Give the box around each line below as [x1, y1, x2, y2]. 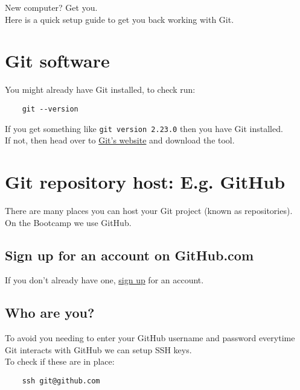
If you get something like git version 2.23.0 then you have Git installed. [5, 122, 283, 134]
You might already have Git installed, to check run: [5, 83, 196, 96]
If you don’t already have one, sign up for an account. [5, 274, 204, 286]
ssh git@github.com [22, 376, 100, 385]
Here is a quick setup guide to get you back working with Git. [5, 13, 234, 25]
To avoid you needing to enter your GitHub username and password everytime [5, 332, 295, 344]
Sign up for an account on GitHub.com [5, 245, 254, 264]
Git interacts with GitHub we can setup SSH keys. [5, 343, 192, 356]
